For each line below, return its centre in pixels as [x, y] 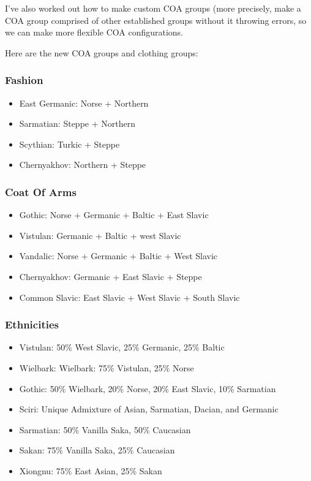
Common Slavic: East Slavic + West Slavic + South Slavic [129, 297]
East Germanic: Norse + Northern [84, 103]
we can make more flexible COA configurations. [94, 32]
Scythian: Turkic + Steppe [69, 144]
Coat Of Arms [41, 191]
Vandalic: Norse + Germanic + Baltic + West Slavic [118, 256]
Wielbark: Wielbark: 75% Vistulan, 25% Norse [107, 367]
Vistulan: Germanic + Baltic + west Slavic [100, 235]
